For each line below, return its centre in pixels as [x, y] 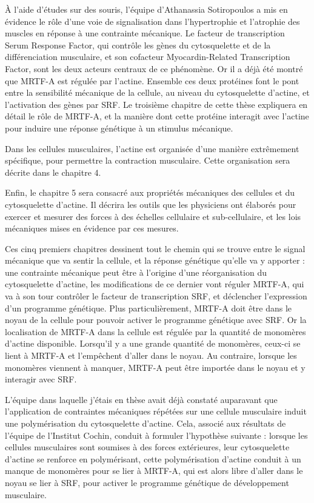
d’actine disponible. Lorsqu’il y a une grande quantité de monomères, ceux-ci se [153, 343]
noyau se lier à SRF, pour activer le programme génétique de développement [147, 482]
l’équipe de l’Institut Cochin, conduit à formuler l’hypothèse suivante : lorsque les [156, 435]
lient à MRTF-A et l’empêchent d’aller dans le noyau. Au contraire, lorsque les [151, 355]
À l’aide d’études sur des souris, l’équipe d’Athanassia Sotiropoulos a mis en [146, 9]
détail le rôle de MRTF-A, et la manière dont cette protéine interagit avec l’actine [157, 116]
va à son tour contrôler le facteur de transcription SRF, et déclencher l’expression [156, 296]
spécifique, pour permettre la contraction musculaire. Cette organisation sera [148, 160]
